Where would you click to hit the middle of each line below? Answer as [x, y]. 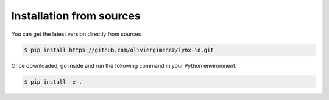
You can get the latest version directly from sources [76, 34]
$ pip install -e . [53, 82]
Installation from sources [76, 16]
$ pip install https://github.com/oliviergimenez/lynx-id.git [119, 50]
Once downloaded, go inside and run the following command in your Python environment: [124, 65]
